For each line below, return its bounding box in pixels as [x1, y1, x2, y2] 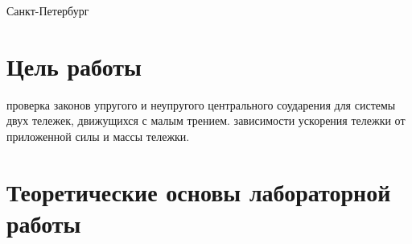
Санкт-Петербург [6, 2, 89, 19]
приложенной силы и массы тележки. [6, 127, 190, 144]
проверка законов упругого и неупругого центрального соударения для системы [6, 96, 396, 113]
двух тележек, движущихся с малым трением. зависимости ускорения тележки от [6, 112, 406, 129]
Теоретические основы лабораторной [6, 175, 391, 208]
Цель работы [6, 49, 142, 82]
